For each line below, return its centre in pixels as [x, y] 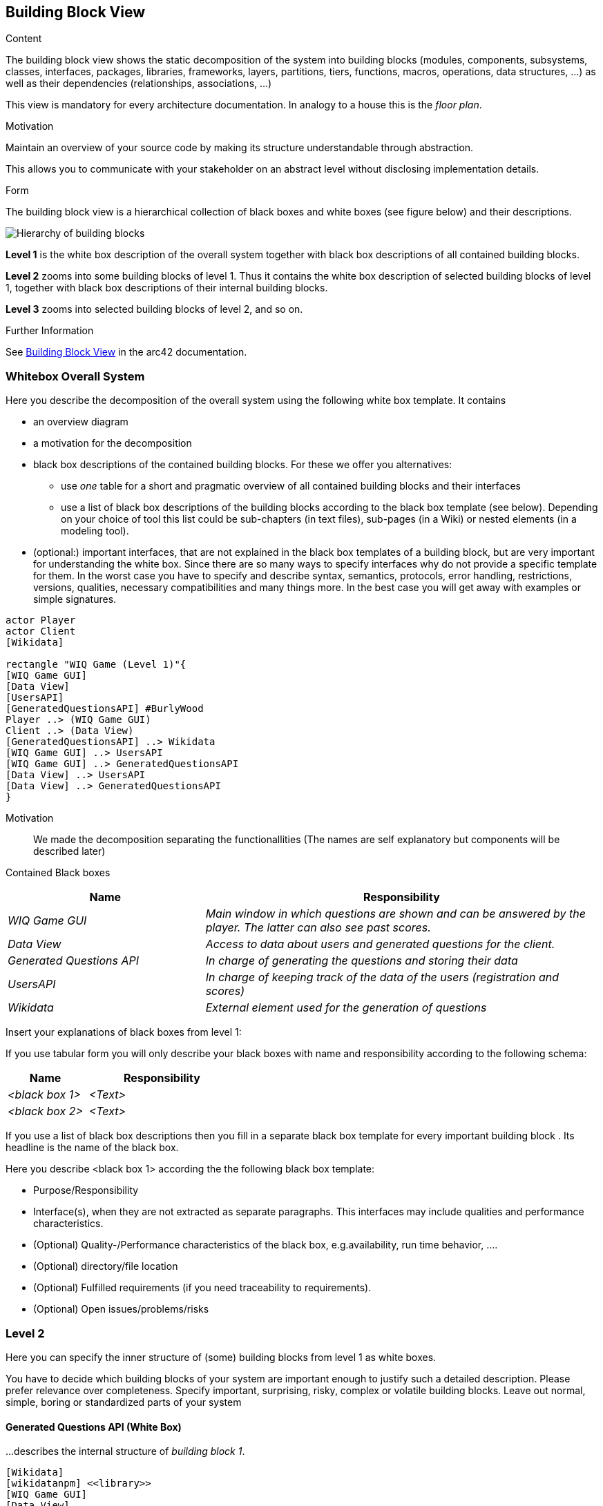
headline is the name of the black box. [92, 1148]
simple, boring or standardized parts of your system [124, 1402]
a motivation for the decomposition [113, 443]
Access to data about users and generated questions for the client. [380, 944]
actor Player [41, 620]
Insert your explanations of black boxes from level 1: [124, 1032]
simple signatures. [75, 599]
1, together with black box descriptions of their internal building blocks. [167, 288]
